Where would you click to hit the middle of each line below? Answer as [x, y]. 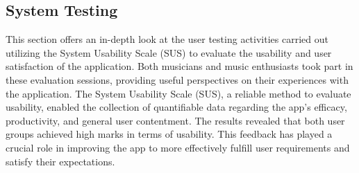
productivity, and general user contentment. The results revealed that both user [175, 120]
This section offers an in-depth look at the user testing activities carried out [167, 39]
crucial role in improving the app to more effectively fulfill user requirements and [178, 147]
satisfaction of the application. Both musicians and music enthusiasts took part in [179, 66]
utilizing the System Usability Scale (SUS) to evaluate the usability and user [169, 52]
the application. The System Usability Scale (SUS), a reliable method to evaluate [178, 93]
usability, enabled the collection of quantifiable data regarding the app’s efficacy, [176, 107]
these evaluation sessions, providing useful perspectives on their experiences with [177, 79]
